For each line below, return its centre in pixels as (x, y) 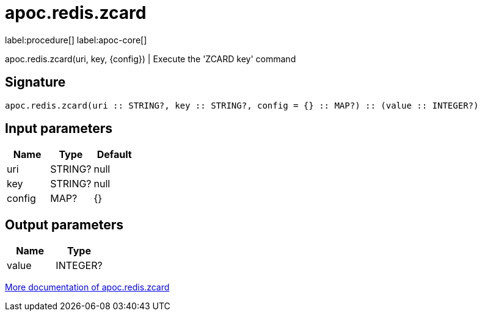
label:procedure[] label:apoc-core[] (76, 40)
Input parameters (59, 129)
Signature (35, 82)
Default (114, 155)
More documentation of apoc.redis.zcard (87, 287)
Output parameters (64, 224)
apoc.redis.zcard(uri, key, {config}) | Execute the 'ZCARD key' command (151, 59)
